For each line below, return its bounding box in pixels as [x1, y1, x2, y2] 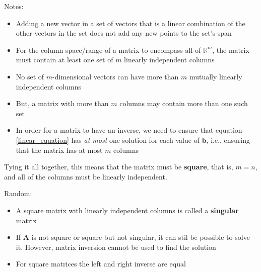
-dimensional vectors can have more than [52, 71, 179, 81]
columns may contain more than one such [119, 98, 248, 109]
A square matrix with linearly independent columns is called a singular [16, 205, 239, 215]
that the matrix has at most [16, 144, 103, 155]
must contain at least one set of [16, 54, 113, 65]
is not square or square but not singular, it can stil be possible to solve [31, 232, 250, 242]
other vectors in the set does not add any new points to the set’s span [16, 28, 232, 38]
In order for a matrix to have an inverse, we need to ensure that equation [16, 125, 242, 135]
